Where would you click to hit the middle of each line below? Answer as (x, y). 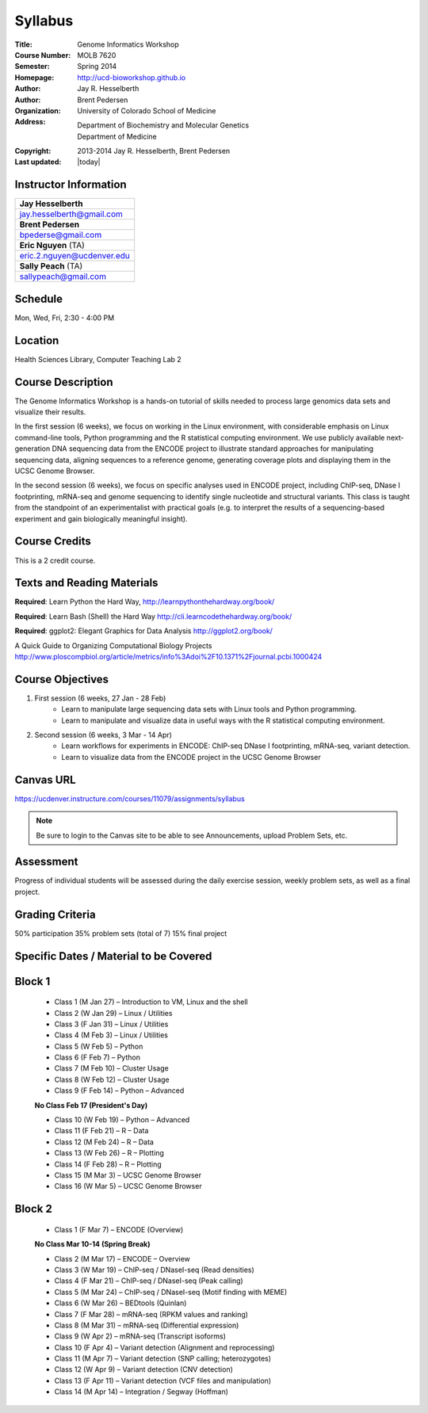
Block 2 (34, 1209)
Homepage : (34, 77)
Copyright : (33, 151)
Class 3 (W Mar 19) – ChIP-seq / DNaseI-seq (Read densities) (155, 1270)
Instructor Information (71, 185)
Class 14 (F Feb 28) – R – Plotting (108, 1164)
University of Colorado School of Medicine (147, 110)
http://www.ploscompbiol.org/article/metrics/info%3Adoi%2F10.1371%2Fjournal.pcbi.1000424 (168, 656)
